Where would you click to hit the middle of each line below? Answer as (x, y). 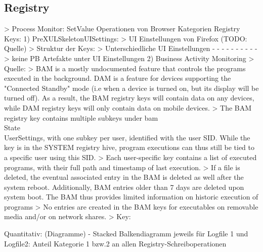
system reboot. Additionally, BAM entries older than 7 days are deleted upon (124, 187)
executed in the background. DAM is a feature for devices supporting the (118, 78)
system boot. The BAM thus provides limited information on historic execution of (131, 197)
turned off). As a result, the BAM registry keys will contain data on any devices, (129, 98)
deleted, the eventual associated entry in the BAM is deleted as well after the (124, 177)
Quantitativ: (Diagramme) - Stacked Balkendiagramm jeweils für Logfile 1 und (126, 234)
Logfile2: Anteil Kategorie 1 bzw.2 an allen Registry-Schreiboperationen (115, 243)
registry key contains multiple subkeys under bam (81, 117)
